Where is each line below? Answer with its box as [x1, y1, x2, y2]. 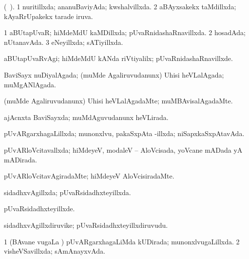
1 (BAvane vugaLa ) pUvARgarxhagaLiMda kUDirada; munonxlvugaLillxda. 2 [4, 236, 240, 246]
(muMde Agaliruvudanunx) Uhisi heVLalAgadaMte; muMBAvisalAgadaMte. [4, 96, 233, 106]
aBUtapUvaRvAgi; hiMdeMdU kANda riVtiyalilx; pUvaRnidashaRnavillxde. [4, 53, 233, 63]
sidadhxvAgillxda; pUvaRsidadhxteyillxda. [4, 187, 131, 197]
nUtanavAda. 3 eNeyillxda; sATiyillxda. [4, 37, 123, 47]
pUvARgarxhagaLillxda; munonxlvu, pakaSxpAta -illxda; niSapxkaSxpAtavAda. [4, 128, 245, 139]
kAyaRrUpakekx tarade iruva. [4, 11, 93, 21]
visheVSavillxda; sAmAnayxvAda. [4, 246, 105, 256]
